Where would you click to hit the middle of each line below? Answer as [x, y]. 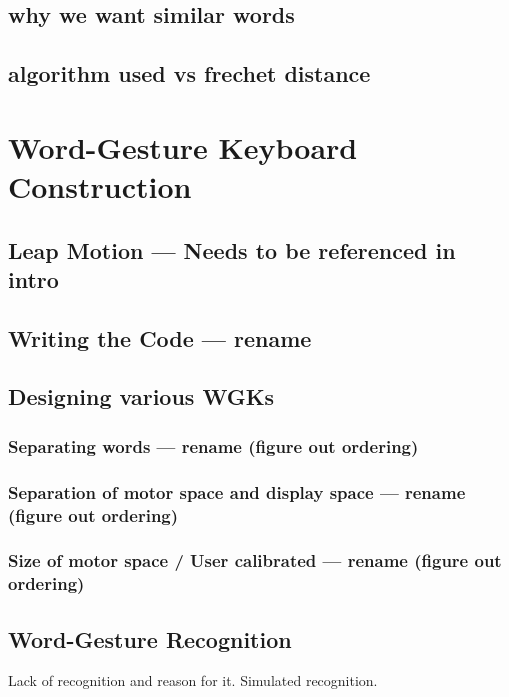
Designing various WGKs [141, 396]
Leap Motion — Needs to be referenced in [232, 249]
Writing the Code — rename [160, 337]
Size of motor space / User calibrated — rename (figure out [255, 560]
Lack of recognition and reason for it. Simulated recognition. [193, 680]
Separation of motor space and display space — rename [237, 491]
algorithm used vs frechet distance [189, 73]
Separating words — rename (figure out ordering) [213, 445]
